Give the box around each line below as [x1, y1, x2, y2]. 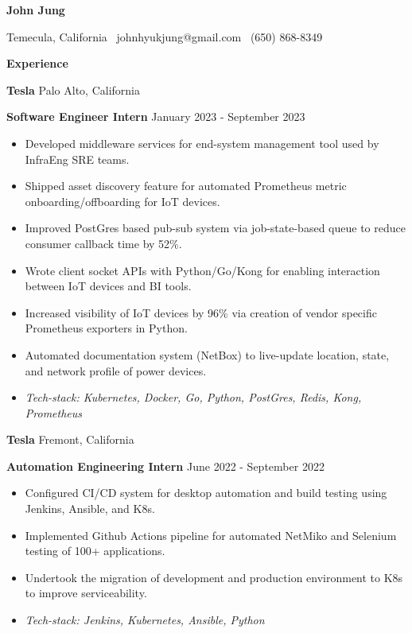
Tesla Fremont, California [6, 431, 134, 448]
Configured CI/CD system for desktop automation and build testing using [25, 484, 387, 501]
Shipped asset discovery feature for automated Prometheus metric [25, 177, 347, 194]
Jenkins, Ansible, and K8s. [25, 500, 155, 517]
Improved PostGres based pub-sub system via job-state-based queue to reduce [25, 219, 406, 236]
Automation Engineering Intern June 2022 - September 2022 [6, 457, 325, 474]
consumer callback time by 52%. [25, 235, 182, 251]
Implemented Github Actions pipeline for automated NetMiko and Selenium [25, 526, 397, 543]
